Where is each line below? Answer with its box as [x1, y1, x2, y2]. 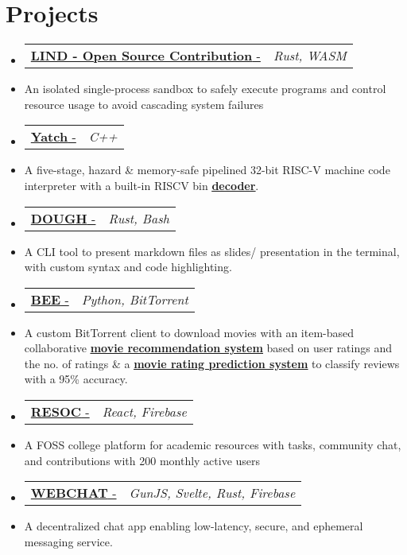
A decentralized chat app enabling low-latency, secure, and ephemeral [24, 518, 363, 534]
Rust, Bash [108, 208, 169, 227]
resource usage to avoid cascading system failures [24, 95, 264, 112]
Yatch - [30, 127, 76, 146]
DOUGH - [30, 208, 96, 227]
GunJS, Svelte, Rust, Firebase [129, 483, 296, 503]
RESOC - [30, 402, 90, 421]
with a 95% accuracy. [24, 371, 128, 387]
